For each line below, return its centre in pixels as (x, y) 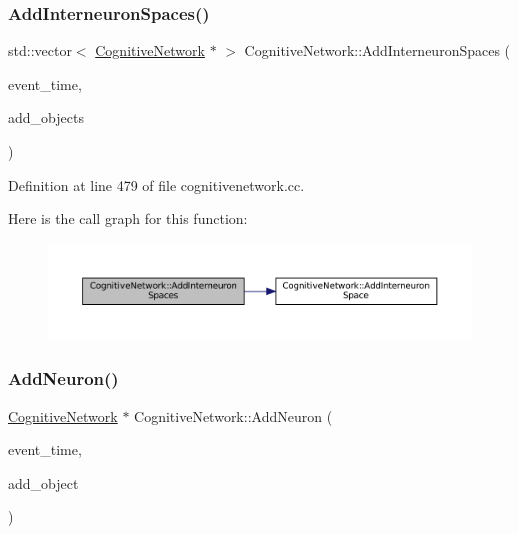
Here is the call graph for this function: (128, 218)
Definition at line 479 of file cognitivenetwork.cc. (156, 184)
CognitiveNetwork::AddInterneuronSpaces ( (377, 50)
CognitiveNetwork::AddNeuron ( (233, 415)
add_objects (46, 117)
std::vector (40, 50)
